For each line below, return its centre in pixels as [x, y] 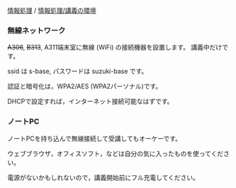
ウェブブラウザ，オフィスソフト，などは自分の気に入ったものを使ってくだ [116, 153]
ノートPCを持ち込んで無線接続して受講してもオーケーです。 [95, 138]
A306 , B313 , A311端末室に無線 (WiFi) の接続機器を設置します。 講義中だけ [115, 48]
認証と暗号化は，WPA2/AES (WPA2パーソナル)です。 [85, 87]
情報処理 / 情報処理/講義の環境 [52, 10]
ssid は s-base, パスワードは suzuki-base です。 [78, 71]
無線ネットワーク [36, 31]
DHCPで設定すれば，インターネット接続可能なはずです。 [90, 101]
